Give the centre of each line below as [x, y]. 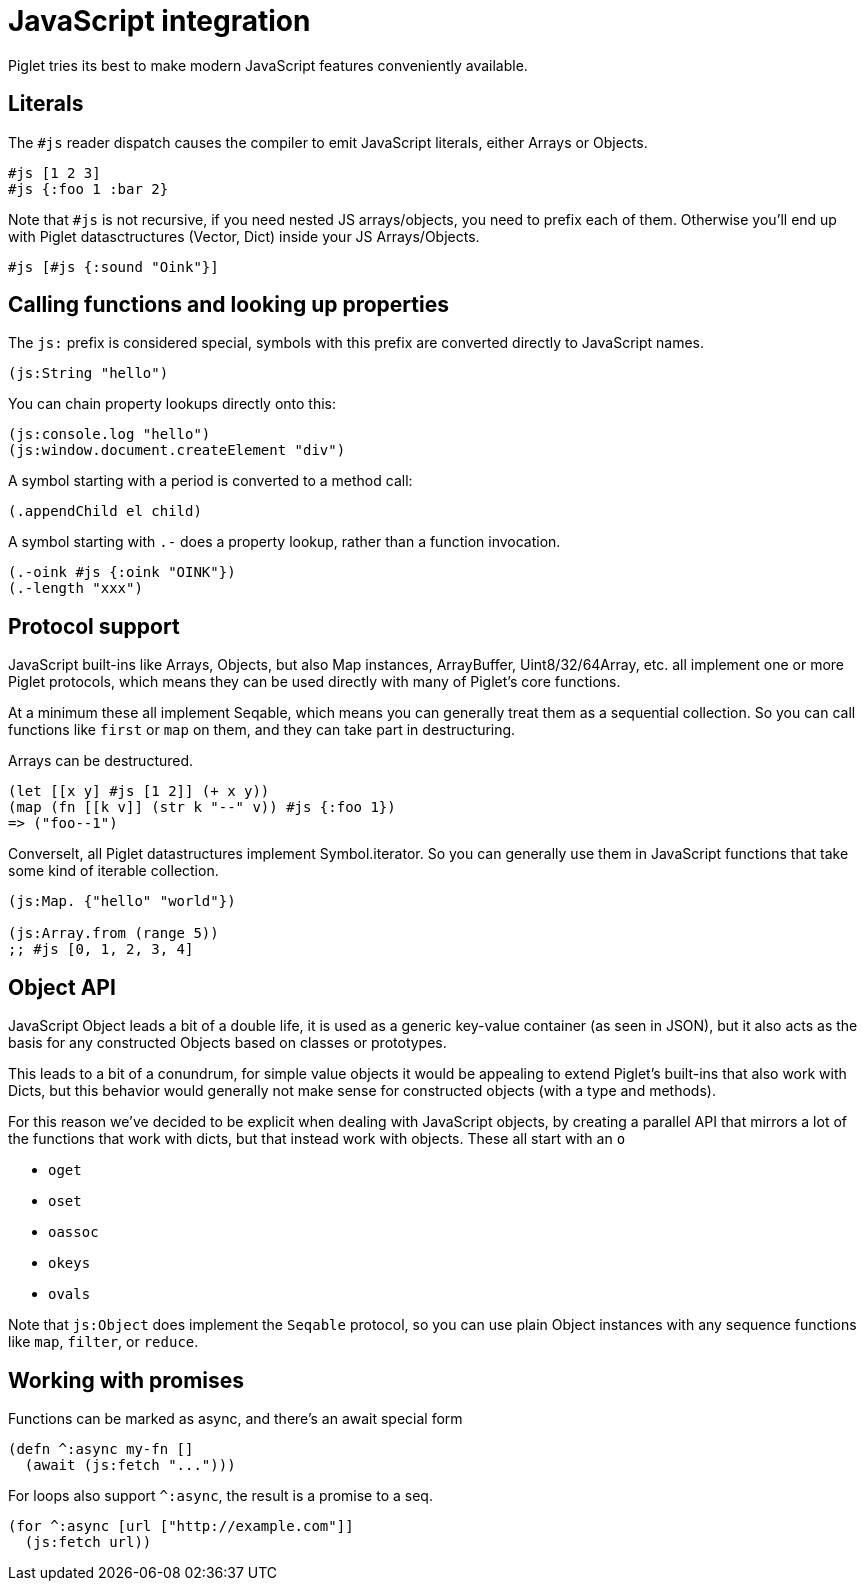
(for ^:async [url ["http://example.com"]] [181, 1525]
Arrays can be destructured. [101, 761]
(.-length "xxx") [75, 588]
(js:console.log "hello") [109, 434]
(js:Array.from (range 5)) [113, 933]
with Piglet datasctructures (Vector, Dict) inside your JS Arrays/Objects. [244, 236]
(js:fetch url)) [88, 1541]
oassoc [73, 1232]
